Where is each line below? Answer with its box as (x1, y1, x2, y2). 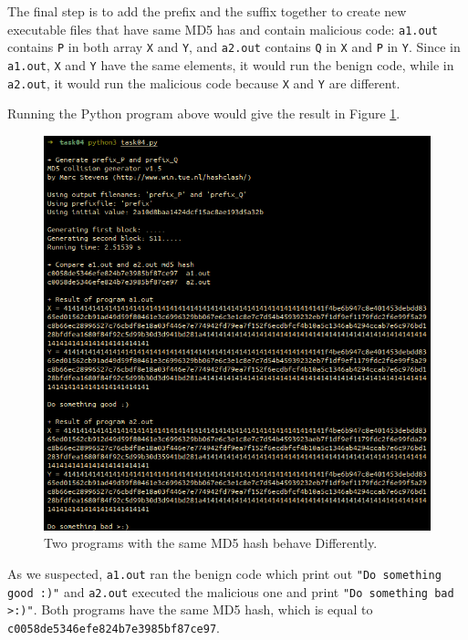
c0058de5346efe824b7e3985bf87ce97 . (7, 617, 220, 636)
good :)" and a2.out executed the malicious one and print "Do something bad (7, 582, 454, 601)
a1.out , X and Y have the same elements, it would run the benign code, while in (7, 55, 454, 74)
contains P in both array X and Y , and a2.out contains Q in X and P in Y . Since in (7, 37, 461, 57)
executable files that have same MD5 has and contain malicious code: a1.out (7, 19, 438, 38)
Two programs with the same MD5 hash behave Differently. (44, 533, 378, 552)
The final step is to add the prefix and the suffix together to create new (7, 2, 407, 20)
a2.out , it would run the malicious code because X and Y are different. (7, 73, 400, 92)
